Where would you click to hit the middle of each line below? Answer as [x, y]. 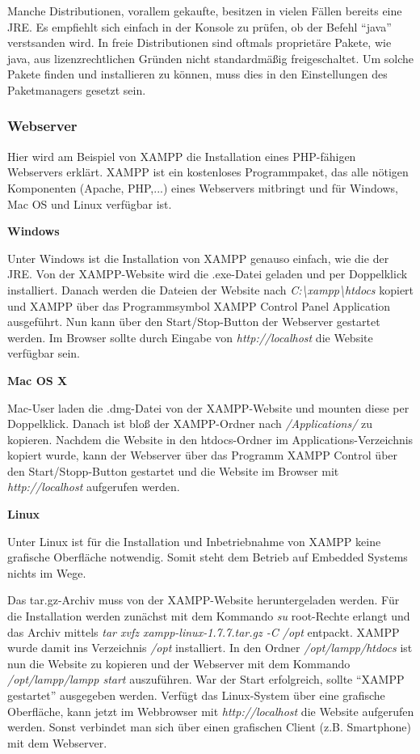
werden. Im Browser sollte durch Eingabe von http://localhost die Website [190, 337]
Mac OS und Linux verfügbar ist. [90, 203]
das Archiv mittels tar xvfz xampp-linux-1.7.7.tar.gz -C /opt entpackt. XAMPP [204, 631]
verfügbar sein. [44, 353]
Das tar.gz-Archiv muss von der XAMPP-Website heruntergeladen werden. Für [204, 600]
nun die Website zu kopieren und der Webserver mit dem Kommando [179, 663]
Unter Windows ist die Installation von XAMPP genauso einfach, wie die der [198, 258]
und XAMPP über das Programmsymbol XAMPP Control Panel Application [199, 305]
